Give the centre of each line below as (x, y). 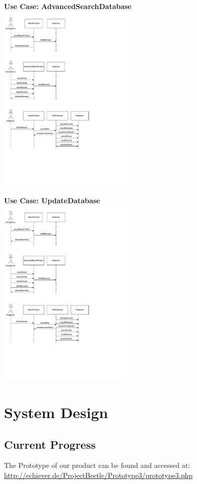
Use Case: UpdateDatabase (52, 200)
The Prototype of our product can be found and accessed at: (97, 465)
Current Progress (50, 444)
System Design (56, 412)
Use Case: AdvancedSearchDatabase (68, 6)
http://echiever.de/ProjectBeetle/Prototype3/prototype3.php (98, 475)
